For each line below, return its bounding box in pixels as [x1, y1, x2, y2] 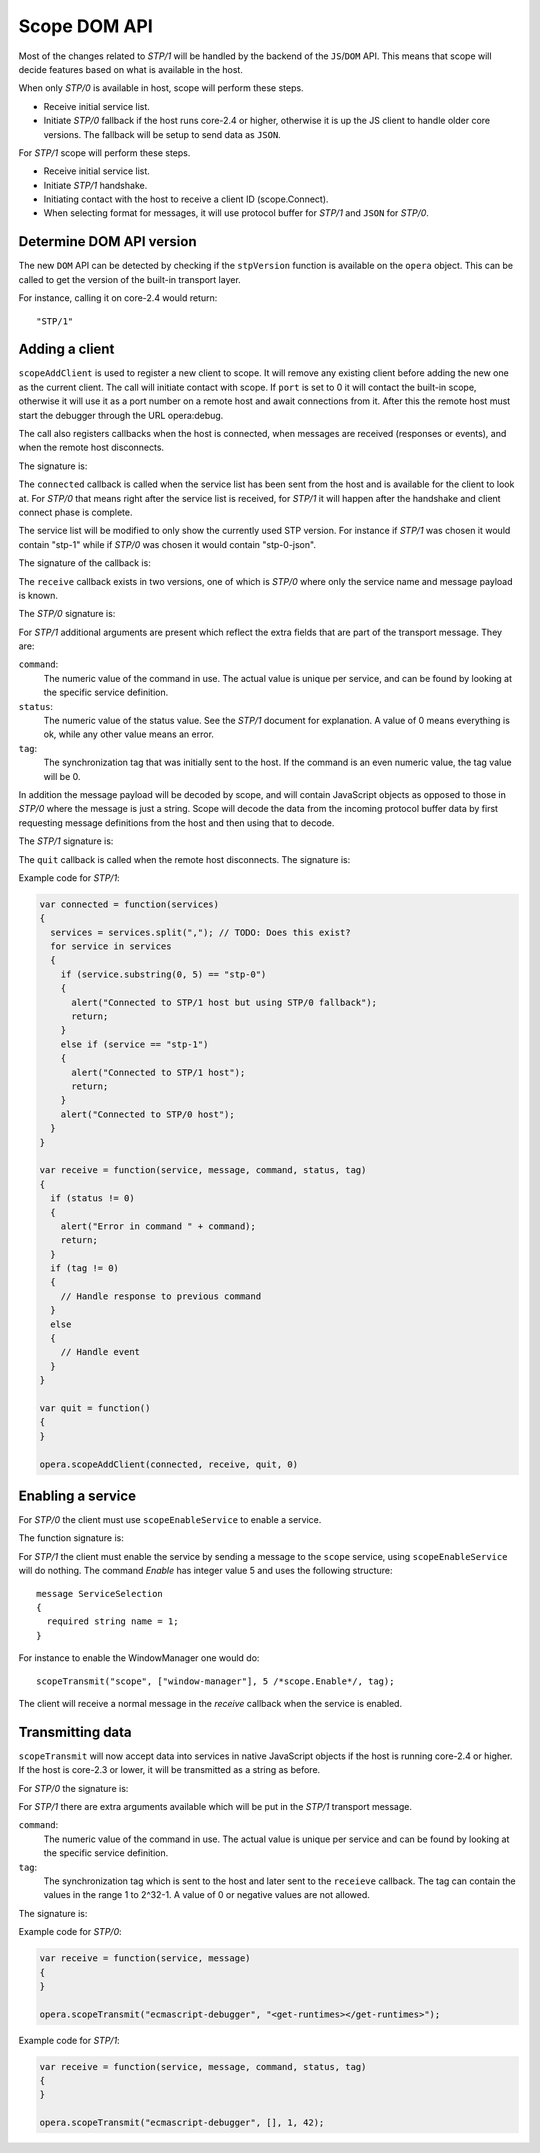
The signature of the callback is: [18, 557, 152, 569]
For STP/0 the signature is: [18, 1782, 129, 1794]
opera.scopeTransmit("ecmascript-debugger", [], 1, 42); [39, 2117, 325, 2129]
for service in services [50, 941, 172, 952]
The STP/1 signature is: [18, 835, 114, 847]
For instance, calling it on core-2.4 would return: [18, 292, 218, 304]
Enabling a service [18, 1487, 137, 1504]
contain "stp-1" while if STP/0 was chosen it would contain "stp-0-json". [18, 538, 317, 550]
